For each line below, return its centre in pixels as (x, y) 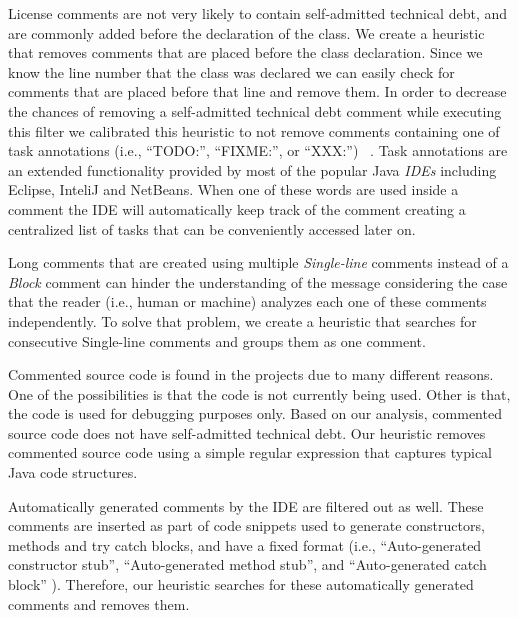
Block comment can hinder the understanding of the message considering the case (258, 281)
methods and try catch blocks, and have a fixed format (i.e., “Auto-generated (245, 544)
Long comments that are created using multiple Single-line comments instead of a (258, 262)
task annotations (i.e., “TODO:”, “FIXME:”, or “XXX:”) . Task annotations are (258, 150)
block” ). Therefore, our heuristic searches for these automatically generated (241, 584)
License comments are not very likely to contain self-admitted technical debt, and (258, 13)
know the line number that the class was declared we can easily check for (231, 71)
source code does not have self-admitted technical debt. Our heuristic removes (247, 432)
